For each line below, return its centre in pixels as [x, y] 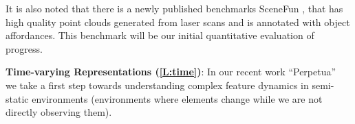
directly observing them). [59, 112]
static [17, 98]
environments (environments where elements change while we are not [177, 98]
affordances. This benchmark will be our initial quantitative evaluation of [160, 35]
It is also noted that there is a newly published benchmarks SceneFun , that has [174, 8]
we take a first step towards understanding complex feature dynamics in [157, 85]
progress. [24, 48]
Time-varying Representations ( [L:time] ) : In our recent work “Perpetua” [171, 72]
